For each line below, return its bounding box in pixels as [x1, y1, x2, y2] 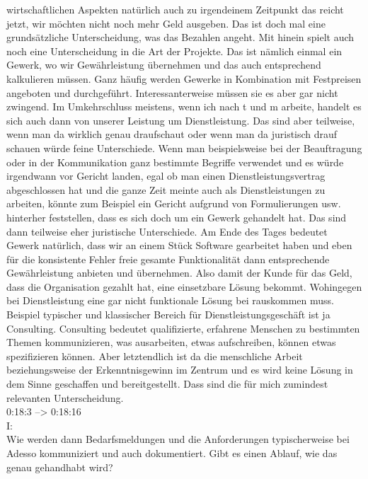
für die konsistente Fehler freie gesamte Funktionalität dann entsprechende [6, 251, 330, 266]
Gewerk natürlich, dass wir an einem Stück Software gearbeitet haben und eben [6, 238, 352, 253]
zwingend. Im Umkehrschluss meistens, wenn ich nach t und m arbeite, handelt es [6, 99, 362, 114]
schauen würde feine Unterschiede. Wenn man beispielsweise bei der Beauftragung [6, 140, 362, 155]
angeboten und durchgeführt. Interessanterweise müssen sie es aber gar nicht [6, 85, 338, 100]
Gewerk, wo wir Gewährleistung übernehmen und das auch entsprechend [6, 57, 321, 72]
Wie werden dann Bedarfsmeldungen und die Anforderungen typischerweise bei [6, 432, 350, 446]
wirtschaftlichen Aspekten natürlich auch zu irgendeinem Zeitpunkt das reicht [6, 2, 344, 16]
